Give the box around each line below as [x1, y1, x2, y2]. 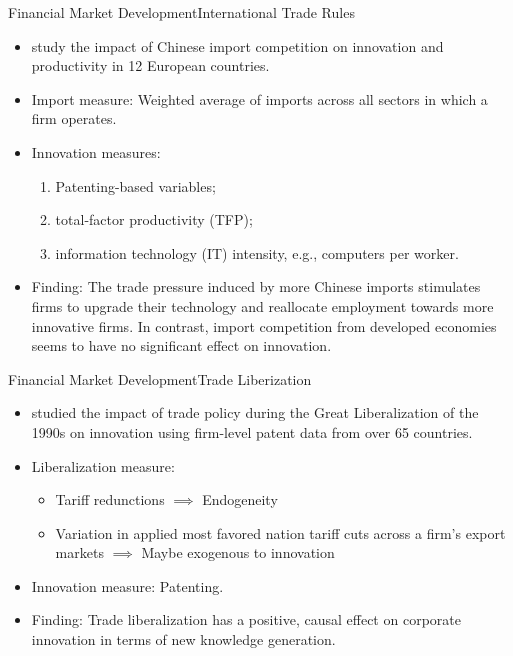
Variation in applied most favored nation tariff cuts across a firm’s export [55, 522, 506, 543]
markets [55, 542, 104, 563]
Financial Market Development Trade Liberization [8, 368, 312, 389]
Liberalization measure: [31, 455, 175, 476]
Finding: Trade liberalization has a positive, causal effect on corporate [31, 609, 461, 630]
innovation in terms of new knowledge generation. [31, 629, 336, 650]
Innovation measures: [31, 141, 161, 162]
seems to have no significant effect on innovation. [31, 335, 332, 356]
